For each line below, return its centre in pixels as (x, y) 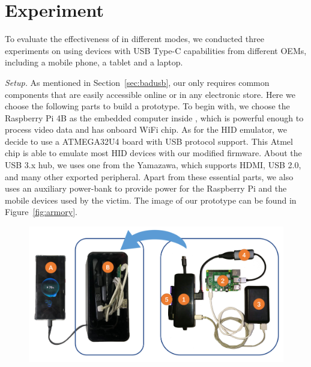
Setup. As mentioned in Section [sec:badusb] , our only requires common (137, 82)
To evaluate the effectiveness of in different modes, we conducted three (134, 39)
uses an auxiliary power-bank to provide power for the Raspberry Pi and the (146, 188)
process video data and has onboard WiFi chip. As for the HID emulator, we (146, 129)
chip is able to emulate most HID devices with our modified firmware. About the (153, 153)
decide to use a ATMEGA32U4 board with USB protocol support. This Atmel (149, 141)
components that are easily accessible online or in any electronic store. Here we (150, 94)
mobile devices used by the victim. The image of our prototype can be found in (151, 200)
